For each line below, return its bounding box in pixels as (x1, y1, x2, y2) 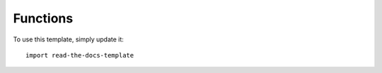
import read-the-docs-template (25, 51, 134, 59)
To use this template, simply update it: (13, 35, 124, 44)
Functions (13, 11, 74, 26)
